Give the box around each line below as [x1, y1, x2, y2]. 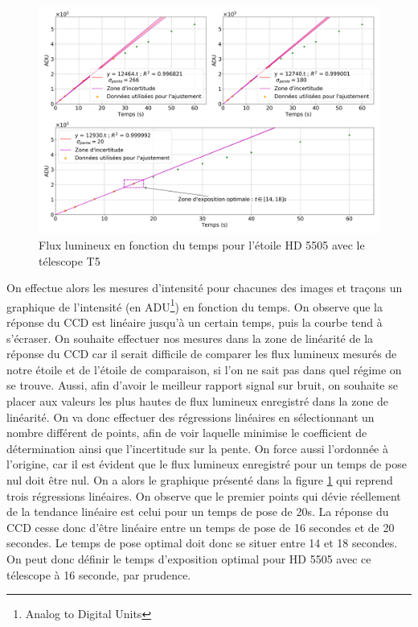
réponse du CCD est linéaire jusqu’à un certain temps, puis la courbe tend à [6, 314, 383, 331]
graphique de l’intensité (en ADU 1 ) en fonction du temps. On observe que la [6, 295, 383, 315]
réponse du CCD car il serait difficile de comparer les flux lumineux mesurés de [6, 345, 397, 362]
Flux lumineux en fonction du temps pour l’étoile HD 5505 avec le [39, 236, 365, 253]
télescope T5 [39, 252, 100, 269]
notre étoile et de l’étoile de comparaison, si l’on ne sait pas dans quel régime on [6, 361, 402, 377]
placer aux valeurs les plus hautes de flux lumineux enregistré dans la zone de [6, 392, 389, 409]
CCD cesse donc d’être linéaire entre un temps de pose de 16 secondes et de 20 [6, 518, 395, 535]
